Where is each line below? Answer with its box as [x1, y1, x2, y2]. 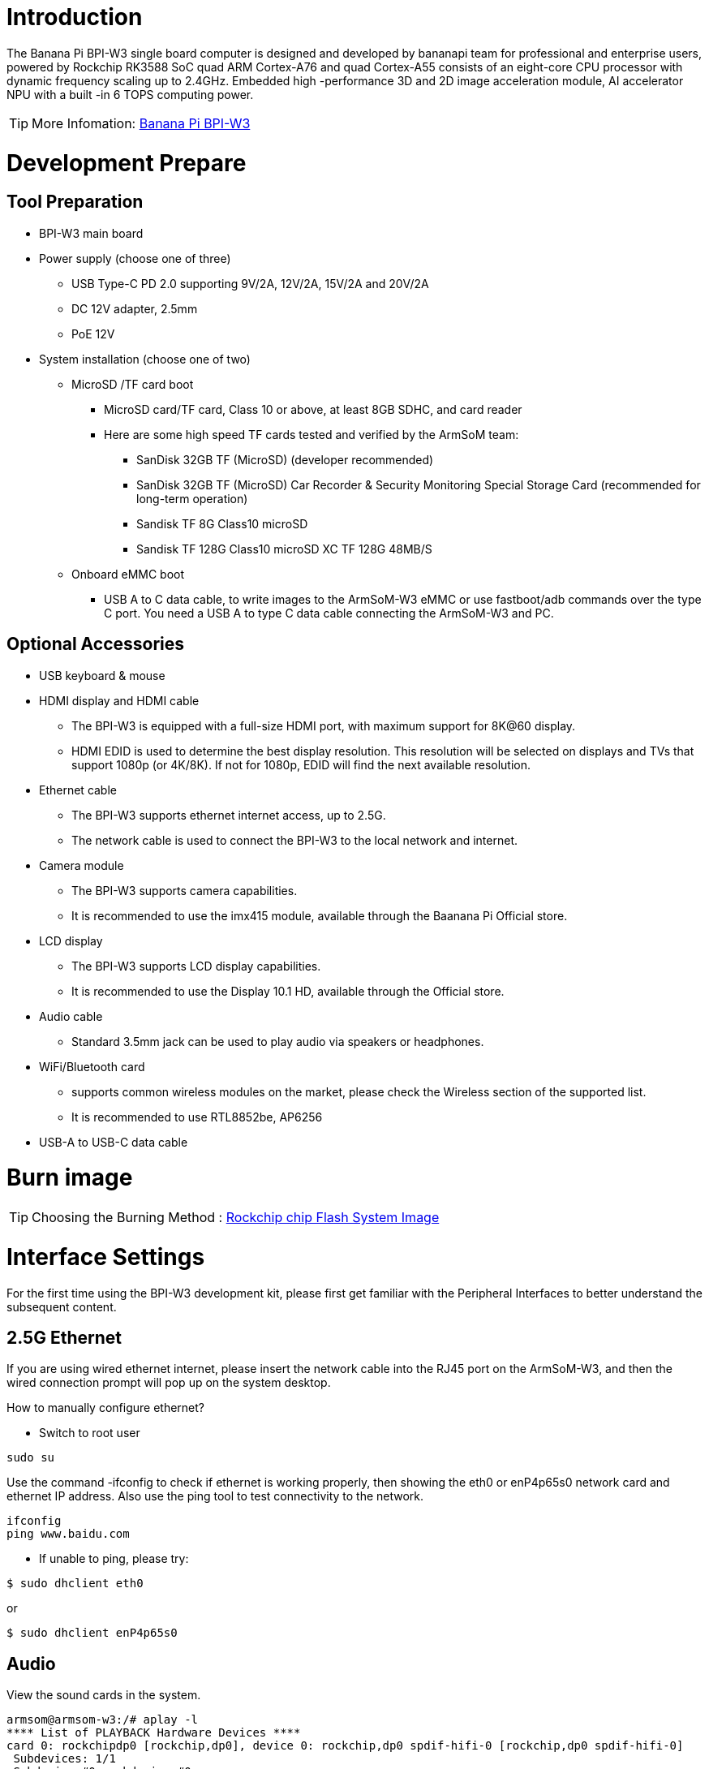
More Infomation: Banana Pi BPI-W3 [32, 114, 251, 131]
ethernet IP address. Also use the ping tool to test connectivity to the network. [6, 1489, 424, 1504]
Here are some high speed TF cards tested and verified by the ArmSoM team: [104, 427, 519, 441]
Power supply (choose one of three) [39, 251, 231, 265]
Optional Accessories [6, 634, 185, 655]
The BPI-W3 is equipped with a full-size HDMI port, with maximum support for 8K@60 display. [71, 718, 576, 733]
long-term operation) [136, 491, 248, 506]
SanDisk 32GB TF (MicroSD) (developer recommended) [136, 452, 434, 467]
